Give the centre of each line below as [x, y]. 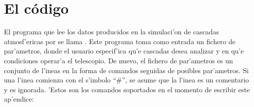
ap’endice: [19, 99]
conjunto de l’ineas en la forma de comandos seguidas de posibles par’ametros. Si [127, 70]
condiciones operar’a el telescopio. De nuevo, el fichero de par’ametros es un [119, 60]
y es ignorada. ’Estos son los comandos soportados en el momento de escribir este [127, 89]
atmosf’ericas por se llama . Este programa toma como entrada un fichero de [120, 41]
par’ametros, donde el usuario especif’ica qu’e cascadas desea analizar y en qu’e [124, 51]
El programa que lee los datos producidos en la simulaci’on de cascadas [111, 32]
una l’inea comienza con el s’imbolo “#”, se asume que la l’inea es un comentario [127, 80]
